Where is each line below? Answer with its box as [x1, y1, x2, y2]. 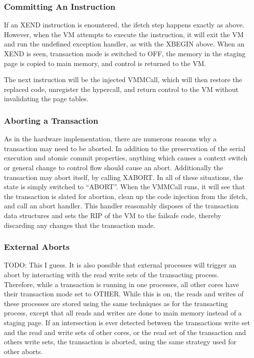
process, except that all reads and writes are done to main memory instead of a [4, 308, 242, 318]
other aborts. [4, 346, 43, 356]
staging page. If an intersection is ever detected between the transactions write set [4, 317, 250, 327]
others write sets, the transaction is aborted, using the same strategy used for [4, 336, 236, 347]
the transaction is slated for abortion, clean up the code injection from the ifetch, [4, 191, 248, 201]
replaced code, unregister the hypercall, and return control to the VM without [4, 84, 239, 94]
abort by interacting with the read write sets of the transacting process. [4, 269, 219, 279]
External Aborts [4, 241, 70, 253]
